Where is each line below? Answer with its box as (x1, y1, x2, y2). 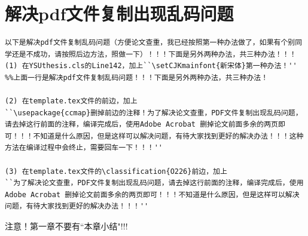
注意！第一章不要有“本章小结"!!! (5, 220, 128, 232)
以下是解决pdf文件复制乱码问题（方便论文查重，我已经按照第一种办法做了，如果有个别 (5, 38, 295, 47)
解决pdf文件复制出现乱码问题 (5, 1, 234, 26)
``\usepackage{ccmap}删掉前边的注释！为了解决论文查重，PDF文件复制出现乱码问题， (5, 108, 303, 117)
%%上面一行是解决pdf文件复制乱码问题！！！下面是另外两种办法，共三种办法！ (5, 73, 269, 82)
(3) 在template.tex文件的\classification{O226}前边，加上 (5, 167, 227, 176)
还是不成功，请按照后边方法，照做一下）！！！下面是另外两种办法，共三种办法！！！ (11, 50, 297, 59)
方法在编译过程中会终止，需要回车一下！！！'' (5, 143, 163, 152)
